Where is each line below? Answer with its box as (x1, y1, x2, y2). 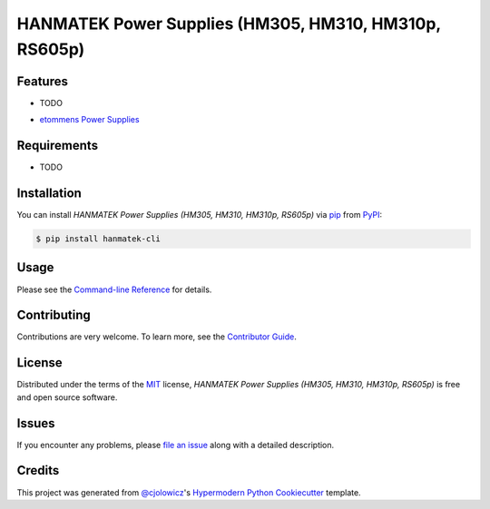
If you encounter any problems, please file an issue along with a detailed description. (16, 439, 335, 450)
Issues (16, 416, 55, 431)
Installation (16, 185, 82, 201)
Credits (16, 463, 60, 478)
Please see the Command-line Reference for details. (16, 284, 212, 295)
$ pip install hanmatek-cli (35, 234, 161, 244)
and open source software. (16, 391, 118, 403)
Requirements (16, 138, 99, 153)
